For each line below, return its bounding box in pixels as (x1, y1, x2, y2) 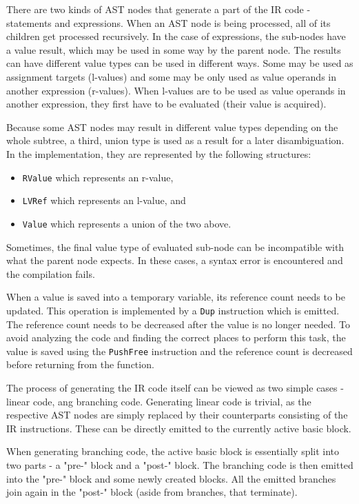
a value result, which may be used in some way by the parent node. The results (6, 42, 341, 57)
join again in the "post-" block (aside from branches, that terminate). (6, 485, 298, 499)
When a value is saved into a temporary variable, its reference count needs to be (6, 290, 346, 304)
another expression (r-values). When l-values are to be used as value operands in (6, 83, 346, 97)
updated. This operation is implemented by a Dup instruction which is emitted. (6, 303, 340, 317)
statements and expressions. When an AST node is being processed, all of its (6, 15, 331, 30)
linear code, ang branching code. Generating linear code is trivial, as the (6, 394, 311, 408)
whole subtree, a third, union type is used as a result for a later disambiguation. (6, 133, 345, 148)
